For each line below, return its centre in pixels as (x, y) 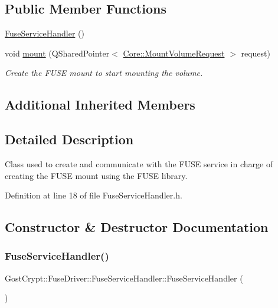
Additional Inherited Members (100, 105)
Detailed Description (69, 139)
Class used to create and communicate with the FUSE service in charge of (139, 163)
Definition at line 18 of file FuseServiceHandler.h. (94, 195)
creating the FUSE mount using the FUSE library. (96, 175)
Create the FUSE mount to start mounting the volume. (104, 73)
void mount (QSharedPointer (57, 53)
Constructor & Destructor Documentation (137, 227)
